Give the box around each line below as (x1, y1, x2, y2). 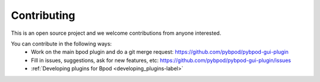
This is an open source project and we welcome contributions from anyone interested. (11, 29, 222, 37)
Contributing (11, 9, 75, 22)
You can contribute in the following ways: (11, 40, 112, 47)
